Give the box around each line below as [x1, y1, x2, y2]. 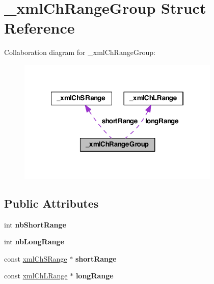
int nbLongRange [4, 236, 64, 247]
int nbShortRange [4, 219, 66, 230]
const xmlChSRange [4, 253, 67, 264]
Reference [4, 17, 75, 38]
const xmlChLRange [4, 270, 68, 281]
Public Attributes [4, 195, 99, 211]
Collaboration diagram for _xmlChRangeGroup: [4, 47, 155, 58]
